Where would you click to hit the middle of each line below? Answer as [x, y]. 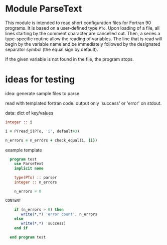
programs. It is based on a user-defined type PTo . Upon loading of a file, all [82, 28]
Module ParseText [44, 9]
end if [21, 228]
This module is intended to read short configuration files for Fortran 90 [78, 23]
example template [24, 150]
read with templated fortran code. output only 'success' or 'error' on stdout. [83, 103]
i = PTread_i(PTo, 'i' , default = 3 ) [42, 131]
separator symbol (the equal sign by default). [52, 49]
